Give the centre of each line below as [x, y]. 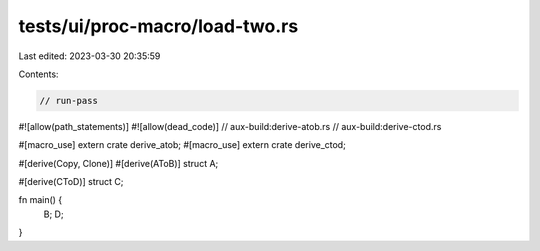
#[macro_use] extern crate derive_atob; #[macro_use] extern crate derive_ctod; [182, 145]
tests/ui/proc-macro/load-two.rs [158, 26]
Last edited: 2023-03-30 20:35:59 [89, 56]
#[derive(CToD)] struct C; [71, 182]
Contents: [38, 74]
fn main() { [40, 200]
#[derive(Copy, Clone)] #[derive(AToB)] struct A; [118, 163]
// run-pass [69, 100]
